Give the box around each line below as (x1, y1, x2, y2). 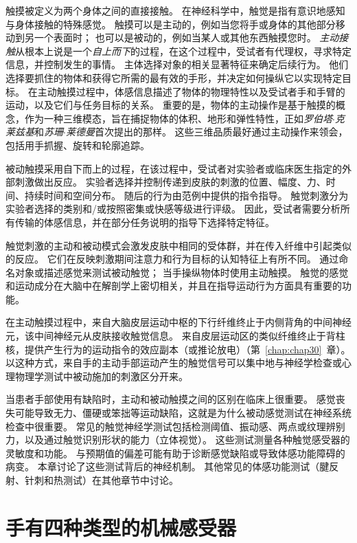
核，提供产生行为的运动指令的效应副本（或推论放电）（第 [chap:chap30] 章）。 (5, 342, 351, 356)
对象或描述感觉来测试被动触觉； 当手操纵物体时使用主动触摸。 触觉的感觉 (14, 265, 349, 279)
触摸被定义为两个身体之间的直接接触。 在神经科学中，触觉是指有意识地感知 (5, 3, 345, 17)
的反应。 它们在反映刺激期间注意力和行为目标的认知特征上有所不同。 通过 (5, 252, 339, 266)
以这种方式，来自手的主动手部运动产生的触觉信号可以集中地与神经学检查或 (5, 355, 342, 370)
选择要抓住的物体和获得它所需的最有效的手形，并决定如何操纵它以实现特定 (5, 70, 342, 85)
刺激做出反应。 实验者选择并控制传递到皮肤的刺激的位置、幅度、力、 (14, 175, 326, 189)
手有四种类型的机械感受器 (5, 513, 237, 541)
